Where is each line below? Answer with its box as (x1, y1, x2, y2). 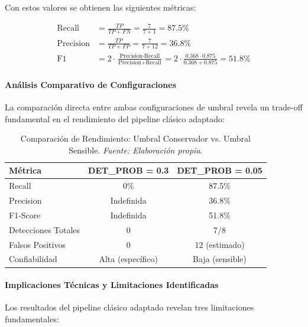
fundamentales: (5, 312, 59, 325)
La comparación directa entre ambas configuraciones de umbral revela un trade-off (5, 101, 303, 113)
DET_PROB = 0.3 (88, 164, 169, 176)
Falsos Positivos (9, 238, 66, 250)
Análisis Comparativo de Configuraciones (5, 78, 176, 90)
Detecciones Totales (9, 223, 80, 236)
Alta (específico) (99, 253, 158, 265)
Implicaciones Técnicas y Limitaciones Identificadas (5, 279, 219, 291)
